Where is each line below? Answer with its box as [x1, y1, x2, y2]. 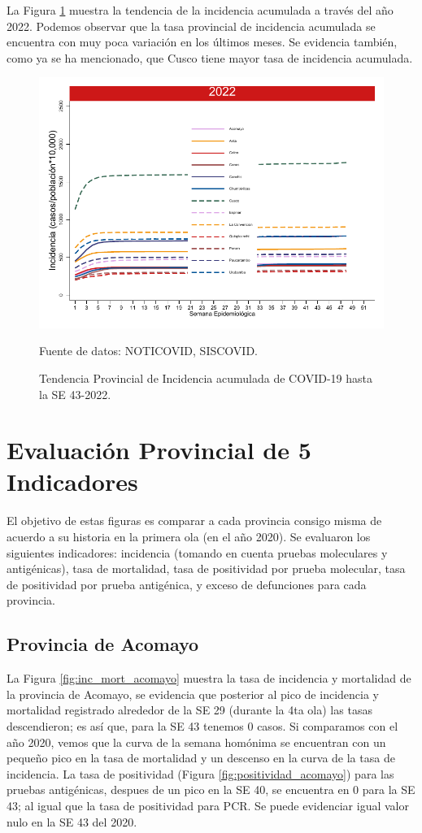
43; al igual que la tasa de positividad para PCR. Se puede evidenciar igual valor [7, 796, 409, 813]
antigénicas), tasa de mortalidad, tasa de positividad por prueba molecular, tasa [7, 560, 406, 577]
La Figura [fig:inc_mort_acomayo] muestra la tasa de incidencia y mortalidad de [7, 670, 411, 687]
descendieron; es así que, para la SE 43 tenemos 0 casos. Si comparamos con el [7, 717, 398, 734]
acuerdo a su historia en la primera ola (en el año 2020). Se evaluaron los [7, 528, 371, 545]
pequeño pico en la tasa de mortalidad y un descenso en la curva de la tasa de [7, 749, 395, 766]
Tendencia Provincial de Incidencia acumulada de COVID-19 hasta [39, 369, 373, 386]
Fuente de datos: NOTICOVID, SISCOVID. [39, 342, 258, 359]
